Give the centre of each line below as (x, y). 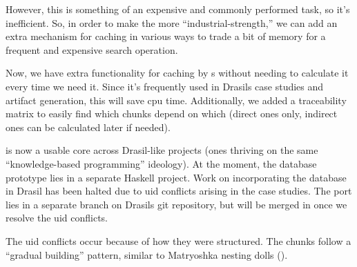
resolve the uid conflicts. (57, 218)
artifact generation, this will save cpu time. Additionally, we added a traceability (176, 100)
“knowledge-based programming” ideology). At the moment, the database (161, 163)
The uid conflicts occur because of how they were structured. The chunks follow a (178, 240)
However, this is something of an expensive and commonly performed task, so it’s (178, 9)
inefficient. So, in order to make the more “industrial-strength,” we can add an (172, 22)
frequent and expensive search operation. (92, 49)
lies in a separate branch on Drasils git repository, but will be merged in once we (176, 204)
